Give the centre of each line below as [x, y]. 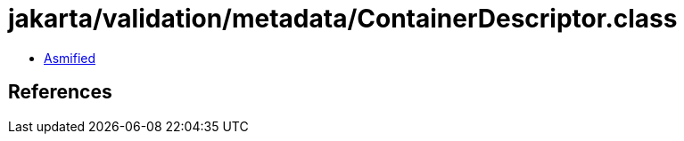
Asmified [70, 58]
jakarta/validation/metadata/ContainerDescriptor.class [343, 19]
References [60, 92]
